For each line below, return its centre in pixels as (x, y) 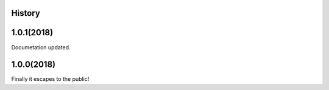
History (26, 13)
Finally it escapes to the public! (50, 79)
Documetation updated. (41, 47)
